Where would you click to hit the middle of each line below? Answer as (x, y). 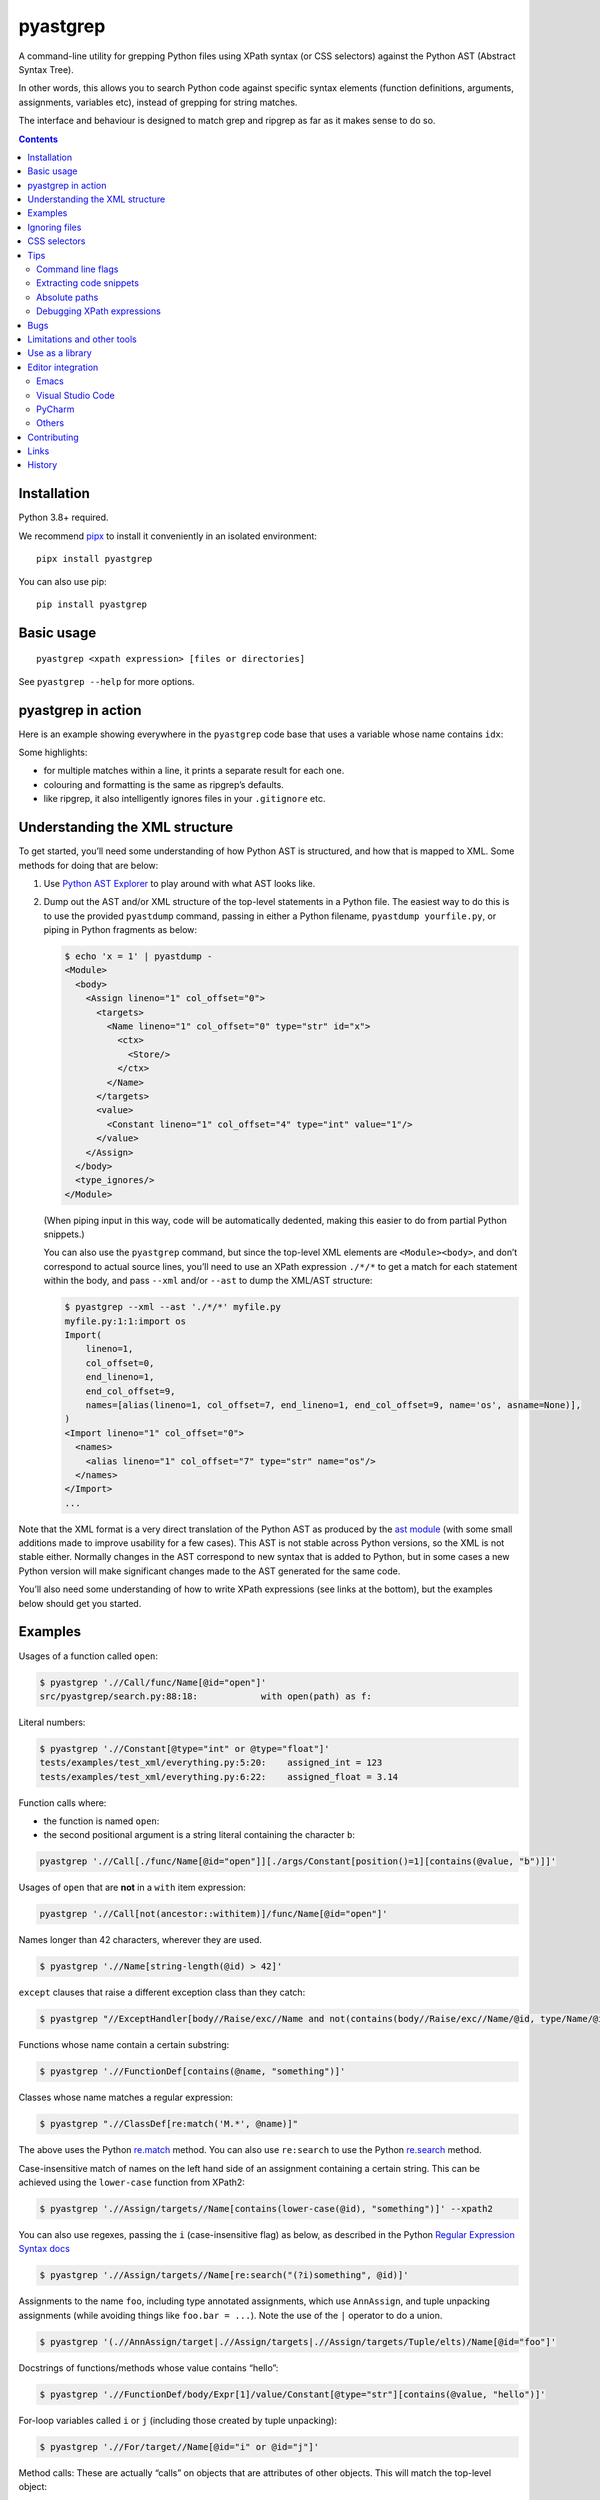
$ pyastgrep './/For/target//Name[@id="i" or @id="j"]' (179, 2446)
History (42, 465)
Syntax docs (44, 2249)
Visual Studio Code (75, 395)
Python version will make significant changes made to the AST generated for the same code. (209, 1571)
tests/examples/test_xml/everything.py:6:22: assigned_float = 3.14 (219, 1776)
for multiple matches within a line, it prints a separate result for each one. (194, 771)
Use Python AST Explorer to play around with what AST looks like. (179, 883)
